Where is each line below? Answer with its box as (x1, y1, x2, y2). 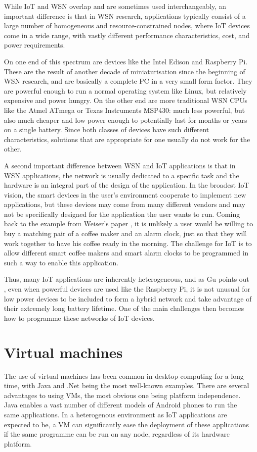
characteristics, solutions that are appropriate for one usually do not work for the (4, 134, 250, 144)
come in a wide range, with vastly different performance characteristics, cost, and (4, 30, 250, 40)
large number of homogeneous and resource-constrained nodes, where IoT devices (4, 20, 250, 31)
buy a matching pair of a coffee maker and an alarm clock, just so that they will (4, 228, 247, 239)
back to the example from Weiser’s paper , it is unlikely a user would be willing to (4, 218, 253, 229)
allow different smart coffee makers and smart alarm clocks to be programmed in (4, 248, 249, 258)
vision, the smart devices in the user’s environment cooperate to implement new (4, 189, 246, 200)
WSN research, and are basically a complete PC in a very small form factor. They (4, 76, 253, 86)
